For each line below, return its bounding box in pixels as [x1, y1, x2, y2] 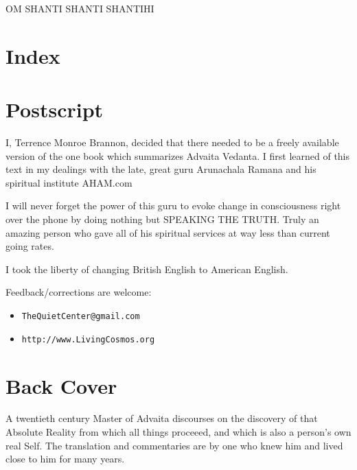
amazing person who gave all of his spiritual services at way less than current [5, 225, 330, 239]
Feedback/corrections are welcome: [5, 285, 152, 299]
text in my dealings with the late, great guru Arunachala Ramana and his [5, 162, 316, 176]
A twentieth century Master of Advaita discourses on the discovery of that [5, 411, 318, 425]
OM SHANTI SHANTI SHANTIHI [5, 1, 154, 15]
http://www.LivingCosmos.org [21, 334, 155, 344]
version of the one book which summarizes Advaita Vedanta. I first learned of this [5, 148, 350, 163]
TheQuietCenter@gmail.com [21, 312, 140, 322]
